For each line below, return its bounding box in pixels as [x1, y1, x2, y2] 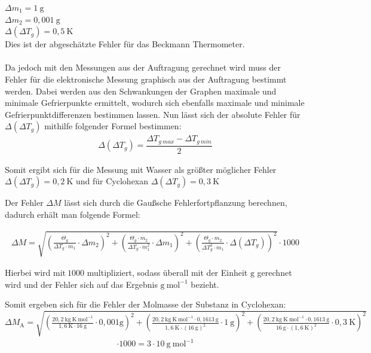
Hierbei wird [5, 266, 51, 279]
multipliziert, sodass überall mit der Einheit [87, 266, 248, 279]
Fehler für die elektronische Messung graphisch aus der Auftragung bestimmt [5, 72, 287, 85]
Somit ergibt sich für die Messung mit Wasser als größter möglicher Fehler [5, 163, 277, 175]
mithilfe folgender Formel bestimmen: [44, 120, 182, 132]
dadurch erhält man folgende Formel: [5, 208, 140, 221]
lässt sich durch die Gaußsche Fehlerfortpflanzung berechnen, [64, 196, 287, 209]
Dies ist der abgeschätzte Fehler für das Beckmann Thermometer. [5, 38, 245, 50]
